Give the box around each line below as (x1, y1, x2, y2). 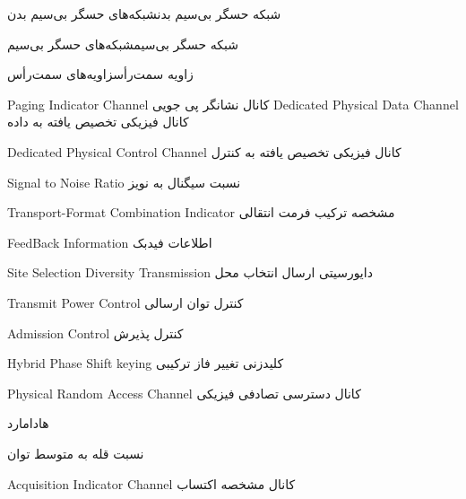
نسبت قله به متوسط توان (7, 443, 144, 462)
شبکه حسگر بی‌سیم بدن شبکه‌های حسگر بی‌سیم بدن (7, 4, 281, 22)
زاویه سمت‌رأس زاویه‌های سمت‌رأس (7, 65, 194, 83)
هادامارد (7, 414, 49, 433)
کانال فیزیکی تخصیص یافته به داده (7, 112, 189, 131)
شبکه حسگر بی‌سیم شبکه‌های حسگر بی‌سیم (7, 34, 239, 53)
